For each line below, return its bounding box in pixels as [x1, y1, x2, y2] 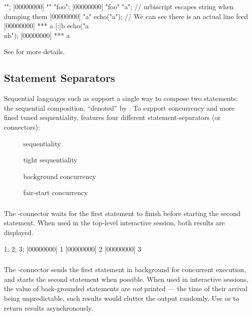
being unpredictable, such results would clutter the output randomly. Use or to [4, 293, 239, 303]
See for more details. [4, 46, 65, 57]
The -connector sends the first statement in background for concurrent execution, [4, 264, 246, 275]
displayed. [4, 227, 34, 237]
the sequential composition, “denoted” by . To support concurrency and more [4, 102, 235, 113]
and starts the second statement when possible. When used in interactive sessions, [4, 274, 249, 284]
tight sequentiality [23, 155, 77, 165]
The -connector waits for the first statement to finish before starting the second [4, 208, 241, 218]
